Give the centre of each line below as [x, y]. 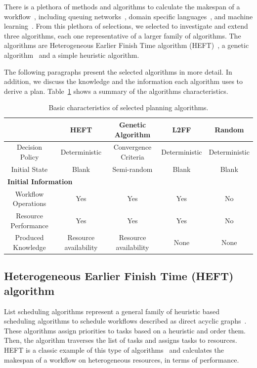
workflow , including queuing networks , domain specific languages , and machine [128, 16]
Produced [29, 237]
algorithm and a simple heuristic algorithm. [72, 55]
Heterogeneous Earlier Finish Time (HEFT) [119, 276]
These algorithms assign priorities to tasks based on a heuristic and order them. [125, 330]
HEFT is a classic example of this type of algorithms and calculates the [114, 350]
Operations [29, 203]
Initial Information [40, 181]
